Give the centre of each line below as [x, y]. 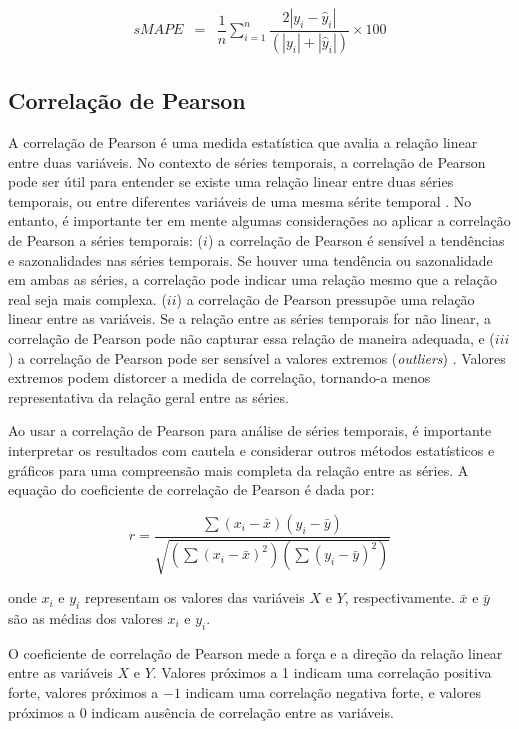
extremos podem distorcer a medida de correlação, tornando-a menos [219, 377]
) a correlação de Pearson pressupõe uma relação [325, 298]
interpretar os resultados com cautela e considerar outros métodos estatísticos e [251, 450]
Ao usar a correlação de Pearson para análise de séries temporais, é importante [250, 430]
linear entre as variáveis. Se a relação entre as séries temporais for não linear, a [249, 318]
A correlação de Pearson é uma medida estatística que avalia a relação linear [243, 142]
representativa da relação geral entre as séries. [148, 396]
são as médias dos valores [85, 618]
